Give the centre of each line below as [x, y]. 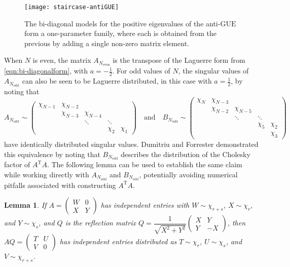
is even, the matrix [62, 60]
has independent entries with [145, 205]
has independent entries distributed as [118, 241]
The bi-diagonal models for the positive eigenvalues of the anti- [122, 23]
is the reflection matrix [100, 223]
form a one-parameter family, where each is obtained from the [121, 33]
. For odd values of [141, 71]
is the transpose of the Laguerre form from [179, 60]
